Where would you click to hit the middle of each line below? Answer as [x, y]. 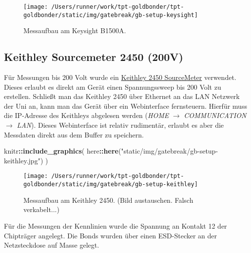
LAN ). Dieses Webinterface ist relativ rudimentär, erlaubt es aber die [120, 125]
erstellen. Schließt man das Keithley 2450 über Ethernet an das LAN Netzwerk [122, 96]
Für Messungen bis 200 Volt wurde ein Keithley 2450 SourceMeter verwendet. [120, 77]
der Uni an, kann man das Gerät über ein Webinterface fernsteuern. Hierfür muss [125, 106]
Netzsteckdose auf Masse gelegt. [52, 245]
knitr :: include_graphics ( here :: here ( [63, 151]
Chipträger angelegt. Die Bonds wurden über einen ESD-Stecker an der [111, 235]
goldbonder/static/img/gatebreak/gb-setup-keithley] [111, 185]
